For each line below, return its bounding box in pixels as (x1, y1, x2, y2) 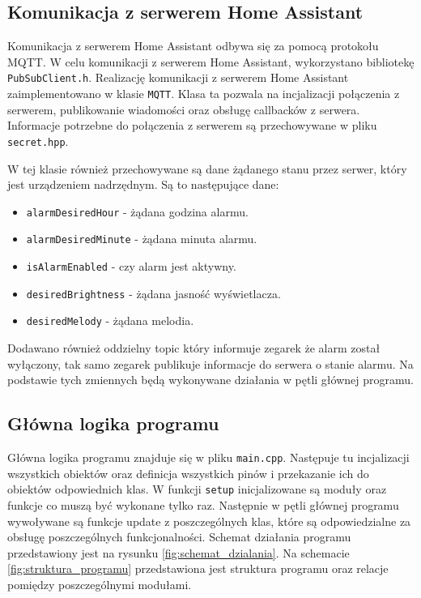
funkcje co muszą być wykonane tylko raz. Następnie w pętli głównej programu (7, 496, 399, 513)
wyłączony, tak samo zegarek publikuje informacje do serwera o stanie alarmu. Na (7, 355, 414, 372)
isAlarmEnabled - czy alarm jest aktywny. (26, 258, 236, 275)
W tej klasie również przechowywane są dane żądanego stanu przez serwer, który (7, 160, 407, 177)
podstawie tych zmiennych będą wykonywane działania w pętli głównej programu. (7, 371, 414, 388)
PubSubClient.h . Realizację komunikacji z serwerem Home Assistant (7, 69, 349, 86)
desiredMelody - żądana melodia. (26, 312, 194, 329)
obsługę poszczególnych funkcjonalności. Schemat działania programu (7, 528, 351, 545)
